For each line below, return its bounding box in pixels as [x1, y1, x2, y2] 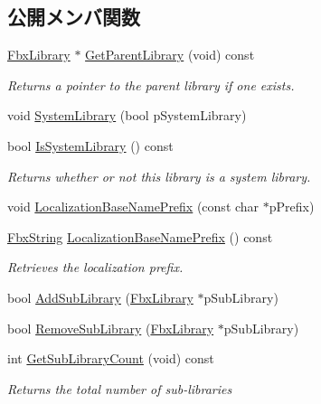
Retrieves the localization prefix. [7, 258, 184, 277]
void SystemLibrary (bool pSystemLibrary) [7, 106, 247, 125]
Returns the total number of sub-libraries [7, 379, 232, 398]
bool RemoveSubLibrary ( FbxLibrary [7, 318, 214, 337]
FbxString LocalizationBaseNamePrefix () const [7, 227, 273, 246]
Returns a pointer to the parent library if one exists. [7, 75, 295, 94]
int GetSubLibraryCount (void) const [7, 349, 214, 368]
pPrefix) [269, 197, 315, 216]
